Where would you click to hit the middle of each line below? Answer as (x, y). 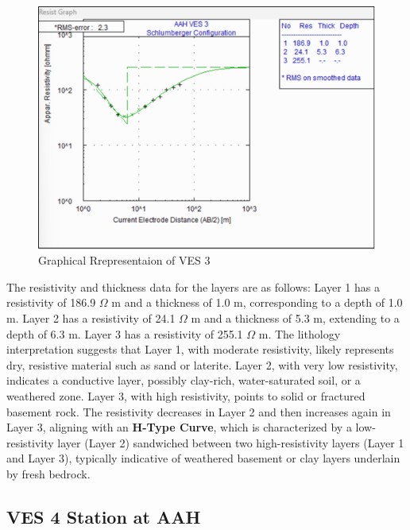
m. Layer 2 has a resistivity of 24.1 (91, 317)
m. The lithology (300, 333)
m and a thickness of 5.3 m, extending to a (295, 317)
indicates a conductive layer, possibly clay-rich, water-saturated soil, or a (184, 380)
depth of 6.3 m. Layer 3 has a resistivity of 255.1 (125, 333)
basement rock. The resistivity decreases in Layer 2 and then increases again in (199, 411)
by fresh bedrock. (48, 473)
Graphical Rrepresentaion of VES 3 (124, 260)
